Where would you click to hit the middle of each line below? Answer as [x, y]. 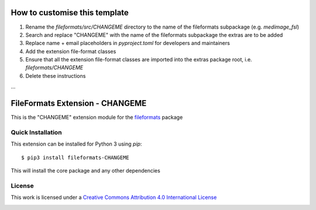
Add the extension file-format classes [71, 51]
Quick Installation [36, 132]
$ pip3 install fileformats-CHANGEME [75, 157]
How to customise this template [70, 13]
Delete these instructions [56, 75]
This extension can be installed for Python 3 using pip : [76, 144]
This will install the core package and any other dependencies [85, 171]
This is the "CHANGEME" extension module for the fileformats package [97, 118]
